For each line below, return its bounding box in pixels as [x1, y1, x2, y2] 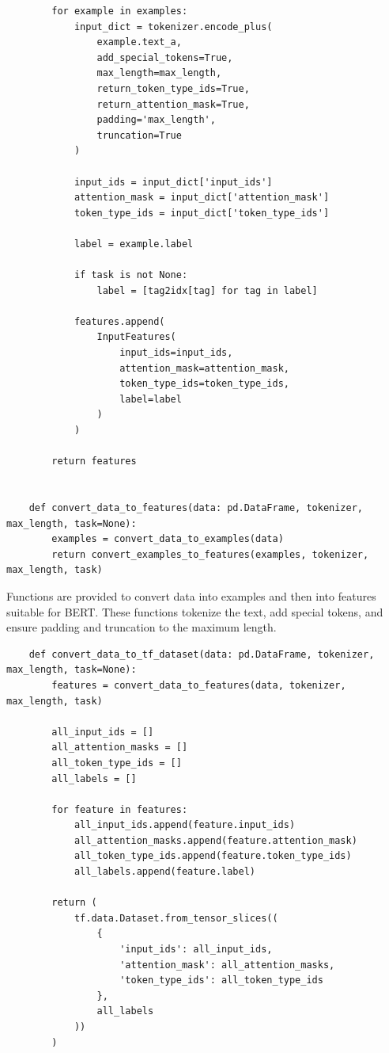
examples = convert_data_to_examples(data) [51, 533, 284, 545]
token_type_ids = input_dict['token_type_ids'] [74, 207, 330, 219]
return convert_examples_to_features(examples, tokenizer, [51, 548, 369, 560]
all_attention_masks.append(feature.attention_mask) [74, 834, 357, 846]
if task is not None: [74, 269, 188, 281]
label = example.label [74, 238, 194, 250]
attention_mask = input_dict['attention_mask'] [74, 192, 330, 204]
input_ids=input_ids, [119, 347, 233, 359]
